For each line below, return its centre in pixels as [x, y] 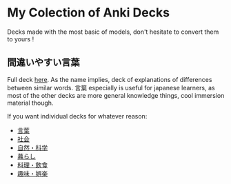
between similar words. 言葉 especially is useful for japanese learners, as [111, 88]
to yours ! [21, 39]
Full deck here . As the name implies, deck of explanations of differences [110, 79]
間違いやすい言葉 [43, 62]
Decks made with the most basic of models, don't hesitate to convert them [113, 32]
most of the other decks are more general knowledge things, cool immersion [116, 95]
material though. [30, 103]
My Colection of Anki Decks [89, 13]
